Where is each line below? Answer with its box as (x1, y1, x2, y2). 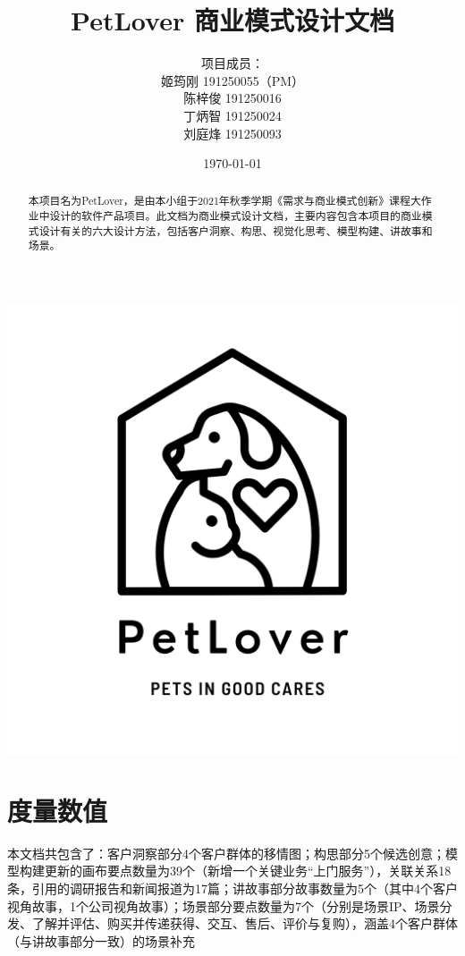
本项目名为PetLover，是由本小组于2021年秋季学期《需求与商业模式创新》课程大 (28, 193, 421, 208)
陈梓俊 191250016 (183, 89, 282, 107)
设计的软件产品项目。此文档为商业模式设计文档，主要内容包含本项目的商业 (49, 208, 422, 224)
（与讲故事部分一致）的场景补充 (7, 931, 195, 950)
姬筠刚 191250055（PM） (160, 71, 305, 89)
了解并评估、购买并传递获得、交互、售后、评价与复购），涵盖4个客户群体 (31, 914, 458, 933)
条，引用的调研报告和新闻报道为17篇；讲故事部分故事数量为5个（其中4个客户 (7, 879, 458, 898)
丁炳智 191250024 (183, 106, 282, 124)
